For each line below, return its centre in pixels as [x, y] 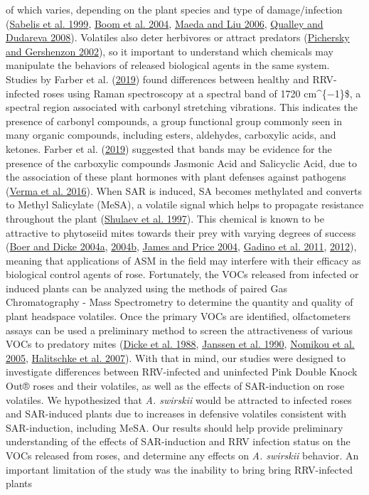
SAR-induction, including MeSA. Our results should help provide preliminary [175, 427]
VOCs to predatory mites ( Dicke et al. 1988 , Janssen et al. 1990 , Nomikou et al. [180, 344]
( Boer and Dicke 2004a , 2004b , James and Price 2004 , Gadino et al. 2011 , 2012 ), [181, 246]
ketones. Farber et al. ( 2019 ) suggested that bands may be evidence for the [169, 148]
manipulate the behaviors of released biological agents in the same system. [168, 65]
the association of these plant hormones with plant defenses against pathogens [176, 177]
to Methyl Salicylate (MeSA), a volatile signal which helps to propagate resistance [185, 204]
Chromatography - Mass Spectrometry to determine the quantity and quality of [180, 302]
